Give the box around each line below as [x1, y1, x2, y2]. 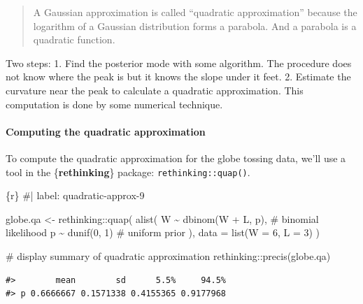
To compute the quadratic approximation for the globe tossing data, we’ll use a [6, 150, 346, 165]
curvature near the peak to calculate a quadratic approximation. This [6, 82, 304, 97]
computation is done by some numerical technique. [6, 96, 223, 111]
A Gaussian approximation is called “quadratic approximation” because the [33, 5, 357, 19]
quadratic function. [33, 32, 115, 47]
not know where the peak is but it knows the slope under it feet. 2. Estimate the [6, 69, 351, 84]
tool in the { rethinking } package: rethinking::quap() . [6, 164, 250, 179]
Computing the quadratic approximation [6, 124, 206, 138]
